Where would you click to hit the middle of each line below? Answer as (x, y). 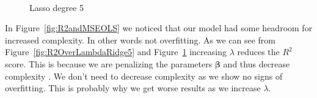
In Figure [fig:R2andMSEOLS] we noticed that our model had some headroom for (159, 28)
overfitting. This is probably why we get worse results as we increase (133, 88)
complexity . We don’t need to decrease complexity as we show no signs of (144, 76)
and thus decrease (257, 63)
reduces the (258, 52)
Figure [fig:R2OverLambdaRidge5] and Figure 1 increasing (116, 52)
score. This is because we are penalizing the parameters (109, 63)
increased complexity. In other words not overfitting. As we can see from (140, 40)
